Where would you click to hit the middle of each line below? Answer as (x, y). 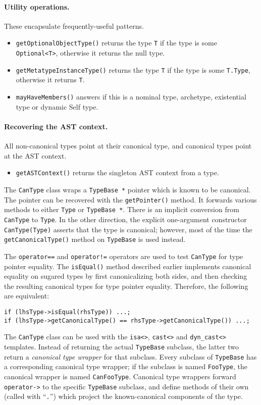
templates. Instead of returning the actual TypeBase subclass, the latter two (121, 346)
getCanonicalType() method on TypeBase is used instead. (95, 239)
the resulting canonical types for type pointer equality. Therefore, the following (126, 286)
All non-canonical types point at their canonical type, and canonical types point (128, 146)
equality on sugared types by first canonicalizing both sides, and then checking (126, 276)
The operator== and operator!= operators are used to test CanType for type (124, 256)
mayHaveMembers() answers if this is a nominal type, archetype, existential (131, 97)
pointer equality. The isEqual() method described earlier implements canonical (128, 266)
